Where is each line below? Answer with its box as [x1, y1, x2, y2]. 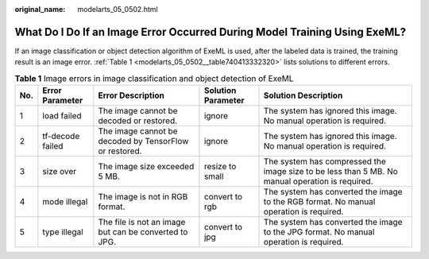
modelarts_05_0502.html [77, 5, 158, 14]
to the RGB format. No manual [263, 196, 376, 207]
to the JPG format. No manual [263, 226, 375, 238]
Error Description [98, 90, 164, 101]
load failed [42, 110, 82, 122]
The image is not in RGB [98, 191, 188, 203]
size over [42, 166, 77, 177]
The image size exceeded [98, 161, 195, 172]
